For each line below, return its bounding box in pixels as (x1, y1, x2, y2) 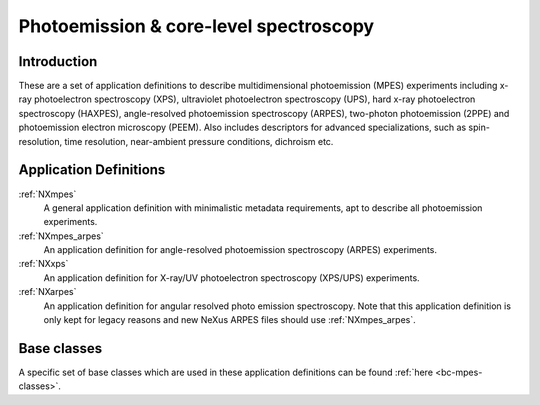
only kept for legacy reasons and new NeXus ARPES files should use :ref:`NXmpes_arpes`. (43, 314, 416, 326)
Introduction (18, 53, 98, 70)
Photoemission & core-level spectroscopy (18, 15, 375, 37)
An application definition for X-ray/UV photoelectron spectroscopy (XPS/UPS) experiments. (43, 271, 420, 284)
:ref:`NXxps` (18, 258, 69, 270)
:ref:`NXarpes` (18, 286, 77, 298)
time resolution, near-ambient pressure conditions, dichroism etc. (64, 135, 334, 147)
